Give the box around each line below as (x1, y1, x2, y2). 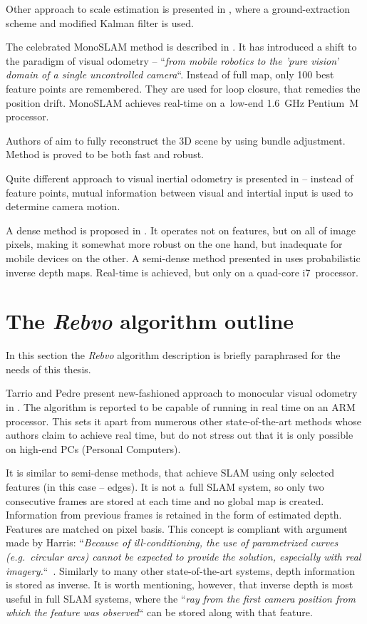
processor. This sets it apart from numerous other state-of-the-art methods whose (6, 413, 362, 428)
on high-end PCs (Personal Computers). (6, 441, 181, 456)
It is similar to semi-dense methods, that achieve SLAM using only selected (6, 465, 335, 480)
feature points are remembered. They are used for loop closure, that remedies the (6, 80, 361, 95)
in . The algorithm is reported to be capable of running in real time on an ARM (6, 400, 356, 414)
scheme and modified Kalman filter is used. (6, 15, 194, 30)
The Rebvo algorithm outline (6, 306, 294, 336)
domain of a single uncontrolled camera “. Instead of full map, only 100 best (6, 67, 334, 82)
